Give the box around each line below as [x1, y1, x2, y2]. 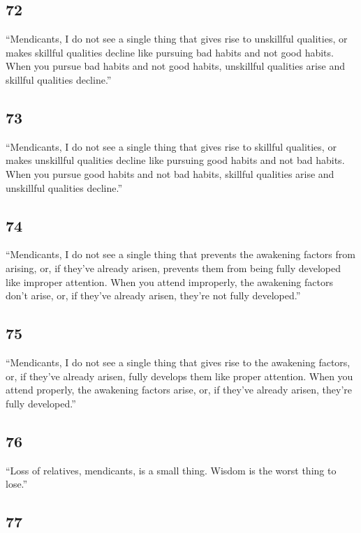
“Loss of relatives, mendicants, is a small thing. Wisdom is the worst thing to [6, 463, 337, 477]
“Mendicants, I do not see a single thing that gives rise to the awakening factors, [6, 354, 351, 369]
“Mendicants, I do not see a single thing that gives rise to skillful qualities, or [6, 139, 337, 153]
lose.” [6, 476, 28, 491]
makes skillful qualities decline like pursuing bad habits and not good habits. [6, 45, 334, 59]
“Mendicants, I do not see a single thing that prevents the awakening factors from [6, 247, 355, 262]
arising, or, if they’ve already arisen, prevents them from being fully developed [6, 260, 341, 275]
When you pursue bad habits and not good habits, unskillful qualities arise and [6, 59, 345, 73]
